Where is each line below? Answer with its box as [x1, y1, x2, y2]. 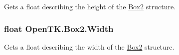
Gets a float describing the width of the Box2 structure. [4, 41, 175, 52]
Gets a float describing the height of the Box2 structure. [4, 1, 176, 11]
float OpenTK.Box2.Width [4, 22, 114, 34]
